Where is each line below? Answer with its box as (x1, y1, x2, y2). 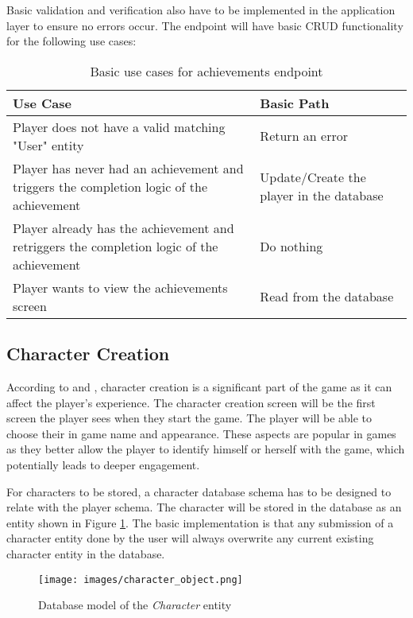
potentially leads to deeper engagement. (6, 456, 200, 472)
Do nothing (260, 236, 323, 255)
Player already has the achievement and (13, 218, 234, 237)
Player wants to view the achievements (13, 278, 228, 297)
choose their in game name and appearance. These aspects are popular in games (6, 425, 396, 441)
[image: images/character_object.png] (38, 573, 243, 585)
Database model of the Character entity (38, 597, 232, 613)
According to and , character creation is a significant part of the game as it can (6, 378, 392, 395)
